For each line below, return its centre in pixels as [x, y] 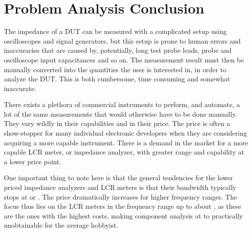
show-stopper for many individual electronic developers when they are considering [126, 133]
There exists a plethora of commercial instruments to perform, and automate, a [122, 104]
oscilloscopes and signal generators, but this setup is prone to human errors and [122, 40]
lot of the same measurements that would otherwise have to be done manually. [121, 114]
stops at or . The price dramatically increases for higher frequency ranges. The [120, 196]
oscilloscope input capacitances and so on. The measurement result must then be [124, 59]
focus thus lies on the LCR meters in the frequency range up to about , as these [123, 206]
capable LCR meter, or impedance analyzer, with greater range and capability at [124, 152]
